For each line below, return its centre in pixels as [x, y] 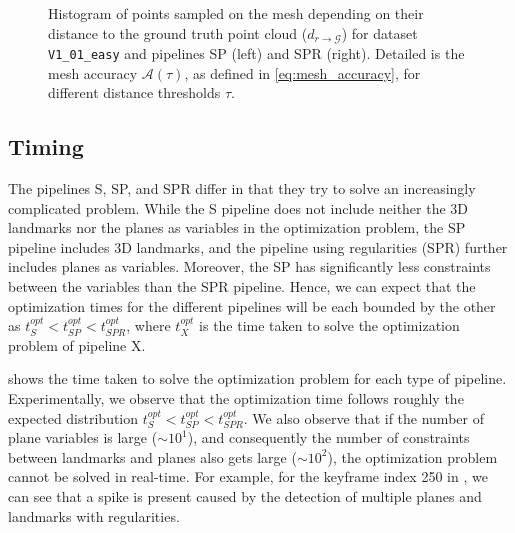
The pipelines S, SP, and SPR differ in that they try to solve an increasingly [242, 188]
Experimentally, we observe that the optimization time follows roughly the [236, 398]
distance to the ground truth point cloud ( [178, 32]
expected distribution [73, 417]
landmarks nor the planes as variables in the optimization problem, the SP [237, 227]
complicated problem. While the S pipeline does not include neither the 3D [238, 207]
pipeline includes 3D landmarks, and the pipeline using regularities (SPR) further [258, 246]
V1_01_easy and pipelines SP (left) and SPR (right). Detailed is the [256, 53]
